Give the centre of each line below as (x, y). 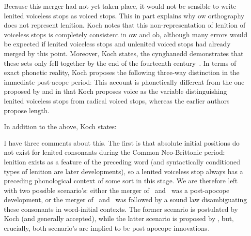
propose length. (27, 110)
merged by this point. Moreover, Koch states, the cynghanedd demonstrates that (124, 53)
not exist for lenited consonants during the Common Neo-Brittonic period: (114, 152)
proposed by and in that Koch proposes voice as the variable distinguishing (116, 91)
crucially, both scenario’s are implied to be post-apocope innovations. (107, 228)
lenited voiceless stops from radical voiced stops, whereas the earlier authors (117, 100)
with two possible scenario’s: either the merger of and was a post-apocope (117, 190)
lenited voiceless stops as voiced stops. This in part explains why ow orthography (124, 15)
